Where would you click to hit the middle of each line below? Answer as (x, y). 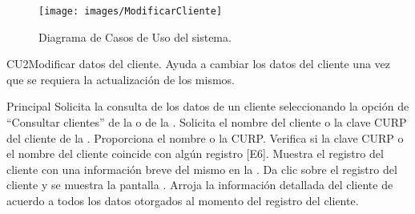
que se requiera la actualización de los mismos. (121, 79)
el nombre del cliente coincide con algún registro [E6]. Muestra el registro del (195, 153)
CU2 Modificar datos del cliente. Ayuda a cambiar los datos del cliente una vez (199, 64)
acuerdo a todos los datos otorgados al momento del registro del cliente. (183, 200)
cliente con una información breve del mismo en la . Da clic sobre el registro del (202, 169)
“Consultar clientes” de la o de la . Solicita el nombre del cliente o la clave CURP (207, 122)
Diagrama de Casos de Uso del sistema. (135, 36)
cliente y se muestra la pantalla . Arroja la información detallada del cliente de (200, 185)
